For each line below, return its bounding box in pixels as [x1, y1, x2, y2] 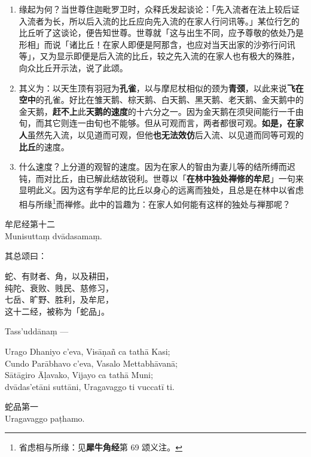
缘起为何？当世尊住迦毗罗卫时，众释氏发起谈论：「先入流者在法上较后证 [19, 3, 300, 15]
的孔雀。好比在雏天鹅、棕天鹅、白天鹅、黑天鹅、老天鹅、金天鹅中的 [35, 93, 304, 106]
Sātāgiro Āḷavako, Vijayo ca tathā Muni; [5, 368, 153, 381]
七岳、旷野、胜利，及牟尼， [5, 293, 114, 306]
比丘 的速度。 [19, 140, 69, 153]
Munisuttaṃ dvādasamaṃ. [5, 229, 102, 242]
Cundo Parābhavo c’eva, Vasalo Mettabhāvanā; [5, 357, 178, 369]
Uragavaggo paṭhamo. [5, 412, 85, 424]
